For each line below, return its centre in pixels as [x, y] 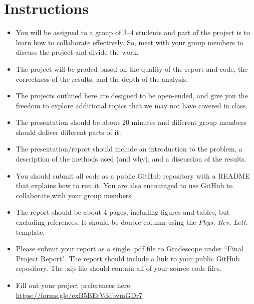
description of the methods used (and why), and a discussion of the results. [131, 159]
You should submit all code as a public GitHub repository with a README [133, 175]
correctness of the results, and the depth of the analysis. [102, 79]
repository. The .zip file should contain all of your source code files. [119, 268]
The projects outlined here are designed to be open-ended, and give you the [132, 96]
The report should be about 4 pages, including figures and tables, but [123, 212]
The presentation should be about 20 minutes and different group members [131, 122]
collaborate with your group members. [74, 195]
